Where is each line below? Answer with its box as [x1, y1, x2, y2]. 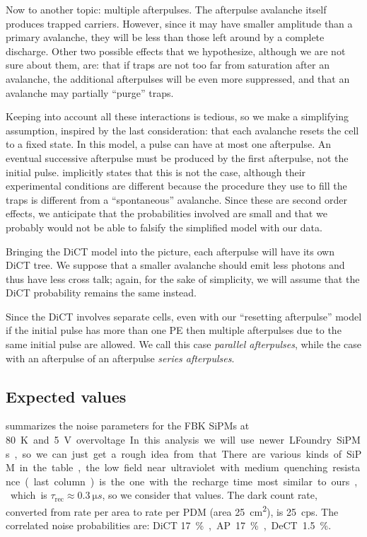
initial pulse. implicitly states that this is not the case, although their [6, 164, 306, 179]
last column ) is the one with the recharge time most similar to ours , [33, 473, 358, 488]
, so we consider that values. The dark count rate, [102, 487, 318, 502]
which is [10, 487, 47, 502]
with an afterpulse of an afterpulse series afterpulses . [6, 350, 235, 365]
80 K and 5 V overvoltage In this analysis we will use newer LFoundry [6, 432, 332, 447]
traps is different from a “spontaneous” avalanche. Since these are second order [6, 192, 347, 207]
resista [332, 460, 361, 475]
